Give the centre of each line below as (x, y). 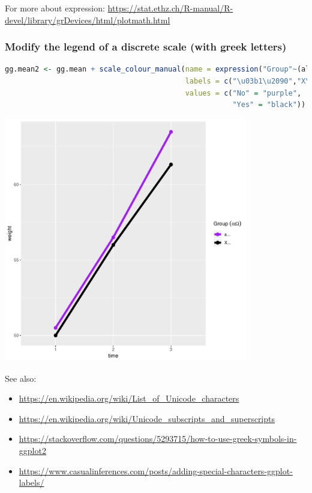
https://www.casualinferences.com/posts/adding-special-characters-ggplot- (156, 470)
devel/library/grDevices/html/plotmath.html (88, 20)
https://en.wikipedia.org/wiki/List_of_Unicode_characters (129, 398)
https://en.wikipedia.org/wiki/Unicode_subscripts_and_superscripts (147, 418)
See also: (21, 378)
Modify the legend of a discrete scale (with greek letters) (146, 47)
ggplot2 (32, 450)
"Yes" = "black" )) (269, 105)
